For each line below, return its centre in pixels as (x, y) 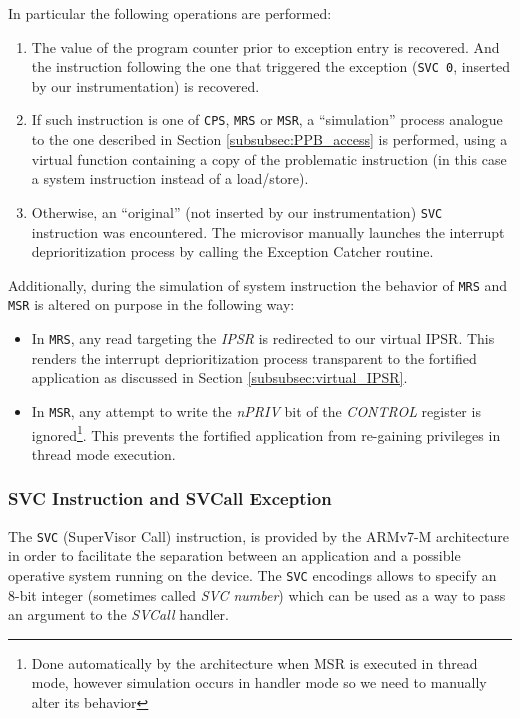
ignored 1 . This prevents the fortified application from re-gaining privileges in (266, 433)
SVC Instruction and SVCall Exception (170, 498)
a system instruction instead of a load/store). (170, 178)
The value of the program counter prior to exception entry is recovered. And (265, 46)
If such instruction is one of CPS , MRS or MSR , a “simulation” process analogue (267, 119)
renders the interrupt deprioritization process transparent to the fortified (254, 357)
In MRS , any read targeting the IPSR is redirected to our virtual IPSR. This (263, 338)
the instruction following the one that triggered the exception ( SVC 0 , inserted (271, 66)
